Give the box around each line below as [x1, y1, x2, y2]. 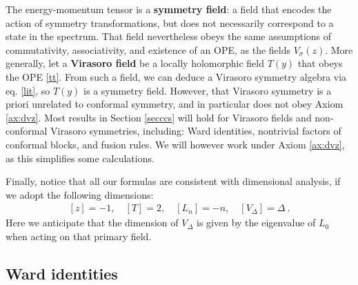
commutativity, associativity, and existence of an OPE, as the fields [6, 42, 290, 57]
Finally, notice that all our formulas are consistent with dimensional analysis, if [6, 174, 341, 188]
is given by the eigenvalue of [197, 215, 316, 230]
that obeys [297, 56, 343, 70]
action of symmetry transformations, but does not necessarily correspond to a [6, 15, 334, 30]
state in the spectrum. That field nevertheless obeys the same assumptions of [6, 29, 332, 43]
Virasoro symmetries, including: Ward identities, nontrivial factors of [50, 124, 341, 138]
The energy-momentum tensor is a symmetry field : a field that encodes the [6, 2, 332, 16]
